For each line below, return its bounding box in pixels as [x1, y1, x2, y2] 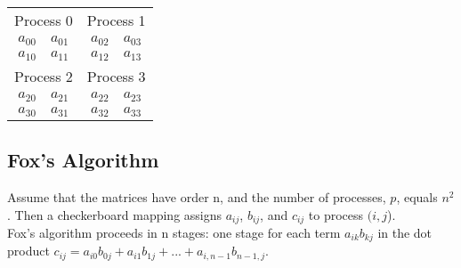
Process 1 [86, 10, 146, 30]
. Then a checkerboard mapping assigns [7, 205, 222, 223]
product [7, 241, 50, 260]
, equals [396, 187, 438, 206]
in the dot [377, 223, 433, 241]
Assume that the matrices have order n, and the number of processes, [7, 187, 386, 206]
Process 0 [14, 10, 73, 30]
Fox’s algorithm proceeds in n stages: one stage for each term [7, 223, 341, 241]
